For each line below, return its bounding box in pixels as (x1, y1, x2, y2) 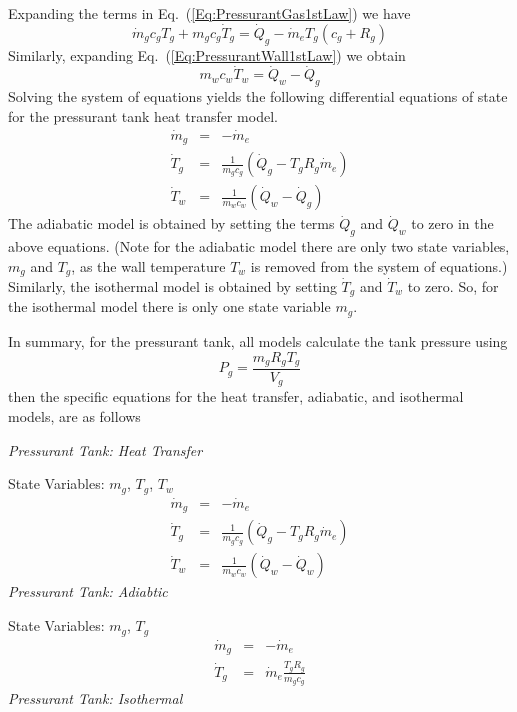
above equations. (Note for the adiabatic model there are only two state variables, (8, 235, 510, 256)
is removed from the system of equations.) (250, 255, 508, 276)
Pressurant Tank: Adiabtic (8, 581, 168, 602)
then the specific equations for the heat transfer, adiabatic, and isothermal (8, 386, 464, 407)
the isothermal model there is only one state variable (8, 296, 331, 317)
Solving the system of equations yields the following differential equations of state (8, 86, 508, 107)
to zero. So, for (407, 276, 499, 297)
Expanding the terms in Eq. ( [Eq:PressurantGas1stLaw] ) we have (8, 3, 411, 23)
